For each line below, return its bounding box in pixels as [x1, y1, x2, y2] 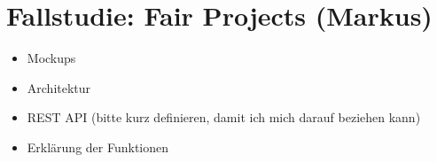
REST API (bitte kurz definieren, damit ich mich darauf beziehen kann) [27, 108, 421, 127]
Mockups [27, 49, 76, 67]
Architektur [27, 78, 91, 96]
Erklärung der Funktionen [27, 137, 169, 156]
